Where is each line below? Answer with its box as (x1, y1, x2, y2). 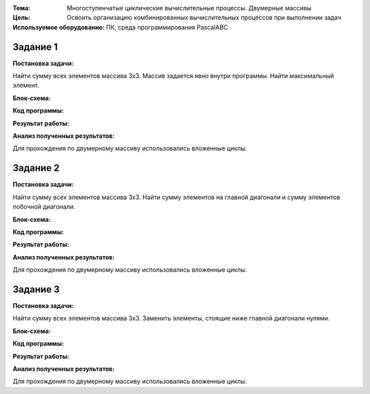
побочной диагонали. (12, 202, 75, 211)
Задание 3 (12, 283, 60, 295)
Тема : (12, 4, 31, 12)
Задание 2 (12, 162, 60, 174)
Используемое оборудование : (12, 23, 106, 31)
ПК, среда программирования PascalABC (106, 23, 229, 31)
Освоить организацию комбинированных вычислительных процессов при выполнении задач (66, 14, 342, 22)
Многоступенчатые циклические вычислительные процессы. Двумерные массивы (66, 4, 312, 12)
